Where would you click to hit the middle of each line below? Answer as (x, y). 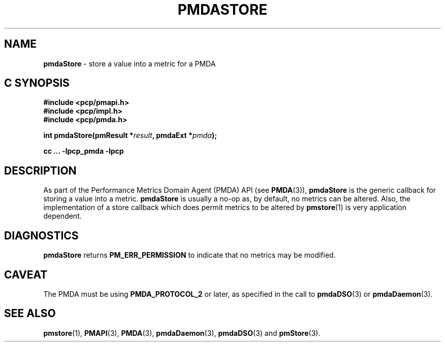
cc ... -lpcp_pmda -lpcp (84, 151)
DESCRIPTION (40, 170)
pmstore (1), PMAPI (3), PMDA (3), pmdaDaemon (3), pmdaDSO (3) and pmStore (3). (182, 333)
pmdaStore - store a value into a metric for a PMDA (130, 63)
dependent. (62, 216)
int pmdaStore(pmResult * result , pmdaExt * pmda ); (130, 135)
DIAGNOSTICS (41, 235)
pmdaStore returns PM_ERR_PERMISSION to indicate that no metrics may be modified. (189, 255)
